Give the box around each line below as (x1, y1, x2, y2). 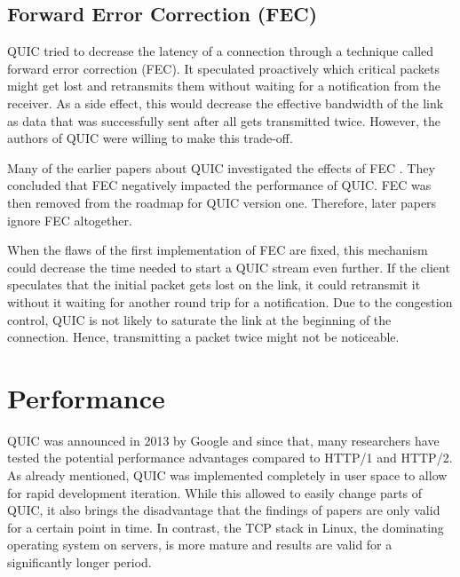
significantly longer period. (7, 552, 152, 571)
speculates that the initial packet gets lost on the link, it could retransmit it (7, 275, 421, 294)
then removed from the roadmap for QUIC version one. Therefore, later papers (7, 193, 437, 211)
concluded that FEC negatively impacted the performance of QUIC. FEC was (7, 176, 432, 194)
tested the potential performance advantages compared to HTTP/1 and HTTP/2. (7, 448, 453, 467)
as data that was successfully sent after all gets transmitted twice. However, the (7, 111, 440, 130)
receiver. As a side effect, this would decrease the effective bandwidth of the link (7, 93, 444, 112)
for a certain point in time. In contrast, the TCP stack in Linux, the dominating (7, 518, 444, 536)
